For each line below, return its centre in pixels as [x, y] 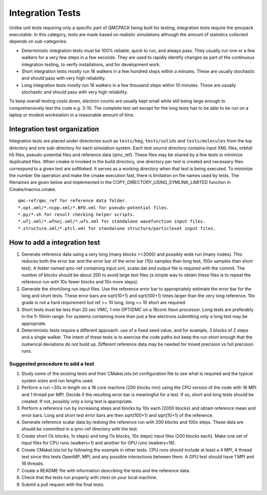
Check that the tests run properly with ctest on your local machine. [89, 478]
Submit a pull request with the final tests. [63, 484]
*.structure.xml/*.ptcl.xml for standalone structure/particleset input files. [117, 228]
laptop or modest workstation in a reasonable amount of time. [72, 115]
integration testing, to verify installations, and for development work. [91, 64]
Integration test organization [54, 129]
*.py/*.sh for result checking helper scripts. [77, 215]
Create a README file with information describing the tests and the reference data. [106, 470]
